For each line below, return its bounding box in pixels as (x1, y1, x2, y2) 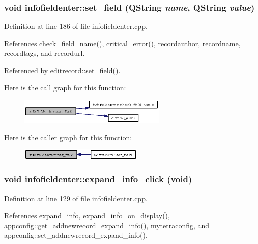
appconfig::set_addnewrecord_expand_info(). (4, 230, 148, 240)
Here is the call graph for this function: (4, 82, 126, 93)
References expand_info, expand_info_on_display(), (4, 210, 170, 221)
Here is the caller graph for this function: (4, 132, 132, 142)
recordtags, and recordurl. (4, 48, 85, 58)
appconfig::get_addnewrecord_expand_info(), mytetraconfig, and (4, 220, 210, 230)
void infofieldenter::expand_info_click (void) (4, 173, 192, 186)
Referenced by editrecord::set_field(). (4, 65, 121, 75)
